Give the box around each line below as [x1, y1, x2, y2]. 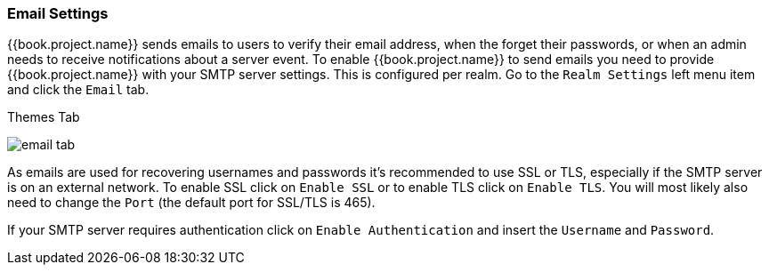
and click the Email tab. [7, 82, 150, 98]
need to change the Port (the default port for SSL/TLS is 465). [7, 195, 376, 211]
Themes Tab [7, 109, 80, 125]
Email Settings [7, 4, 109, 22]
